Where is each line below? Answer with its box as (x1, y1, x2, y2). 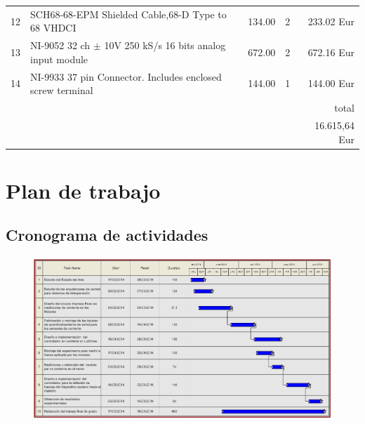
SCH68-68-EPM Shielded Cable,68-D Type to (30, 6, 227, 21)
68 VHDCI (30, 20, 77, 35)
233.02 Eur (307, 13, 354, 28)
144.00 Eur (307, 76, 354, 91)
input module (30, 51, 88, 66)
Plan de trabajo (6, 175, 161, 204)
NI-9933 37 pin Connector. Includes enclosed (30, 69, 222, 84)
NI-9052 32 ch (30, 38, 91, 53)
